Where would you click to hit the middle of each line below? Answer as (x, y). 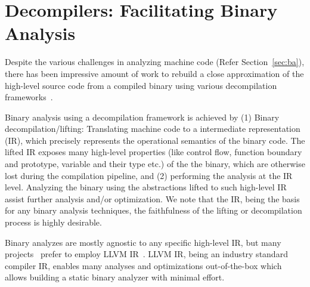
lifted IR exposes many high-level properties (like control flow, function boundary (154, 152)
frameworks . (29, 97)
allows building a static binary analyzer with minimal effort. (115, 277)
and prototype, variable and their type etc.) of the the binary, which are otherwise (155, 164)
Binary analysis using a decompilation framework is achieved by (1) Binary (142, 117)
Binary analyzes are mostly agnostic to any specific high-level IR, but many (143, 242)
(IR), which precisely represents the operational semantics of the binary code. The (155, 140)
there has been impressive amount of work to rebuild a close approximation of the (154, 73)
